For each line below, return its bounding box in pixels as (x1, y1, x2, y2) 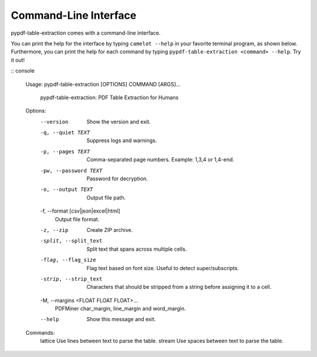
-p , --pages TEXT (40, 148, 90, 155)
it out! (11, 56, 25, 63)
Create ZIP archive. (86, 226, 133, 233)
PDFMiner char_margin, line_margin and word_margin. (55, 305, 186, 312)
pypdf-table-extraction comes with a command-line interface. (11, 29, 161, 36)
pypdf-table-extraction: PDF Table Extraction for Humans (40, 94, 179, 101)
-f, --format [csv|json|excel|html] (40, 207, 120, 214)
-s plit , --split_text (40, 238, 103, 244)
